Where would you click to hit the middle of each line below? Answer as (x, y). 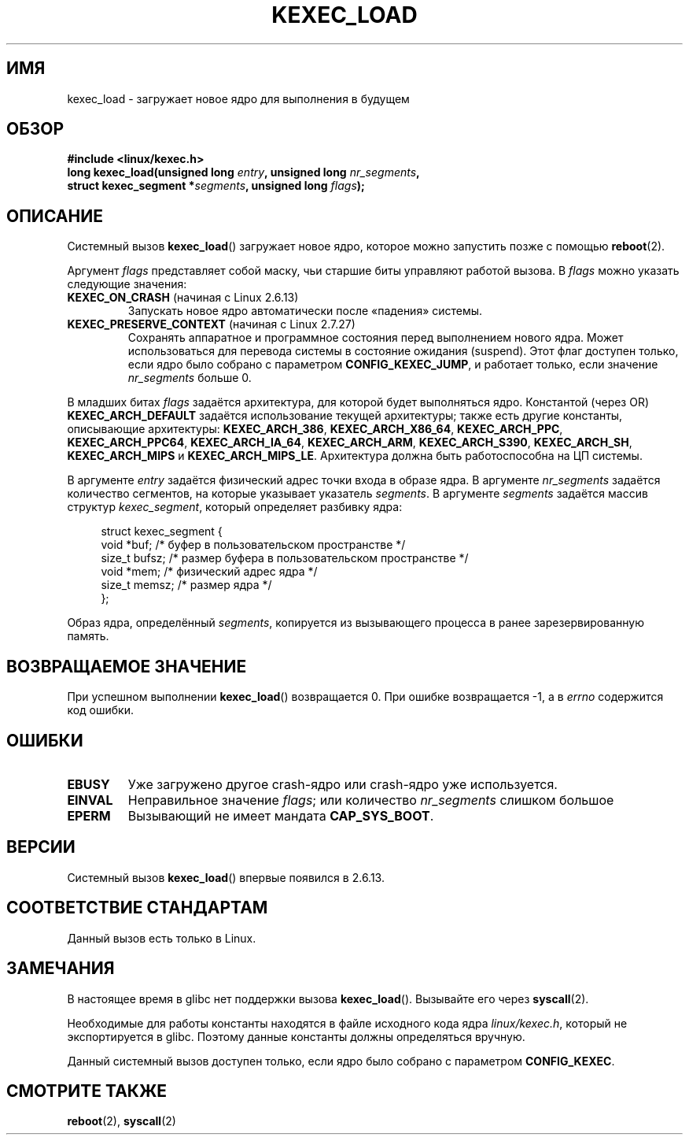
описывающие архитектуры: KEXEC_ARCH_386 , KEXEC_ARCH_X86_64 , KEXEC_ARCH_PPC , (315, 429)
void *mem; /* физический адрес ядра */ (209, 572)
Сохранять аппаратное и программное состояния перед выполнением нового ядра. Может (376, 338)
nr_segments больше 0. (190, 378)
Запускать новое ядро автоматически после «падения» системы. (305, 311)
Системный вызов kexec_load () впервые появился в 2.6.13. (226, 877)
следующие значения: (127, 284)
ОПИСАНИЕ (55, 216)
